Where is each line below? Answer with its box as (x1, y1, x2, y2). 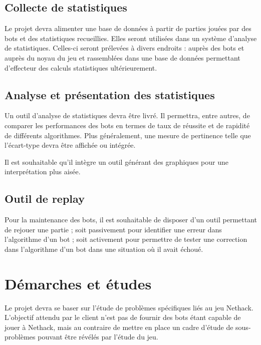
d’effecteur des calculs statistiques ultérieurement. (5, 62, 157, 73)
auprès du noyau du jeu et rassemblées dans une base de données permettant (5, 52, 240, 63)
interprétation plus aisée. (5, 166, 81, 177)
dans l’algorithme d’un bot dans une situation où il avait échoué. (5, 243, 203, 254)
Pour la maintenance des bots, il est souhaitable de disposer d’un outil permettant (5, 214, 257, 225)
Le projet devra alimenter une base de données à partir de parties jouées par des (5, 23, 251, 34)
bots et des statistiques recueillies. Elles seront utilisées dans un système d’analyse (5, 33, 257, 43)
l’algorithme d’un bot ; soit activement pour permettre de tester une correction (5, 234, 247, 244)
